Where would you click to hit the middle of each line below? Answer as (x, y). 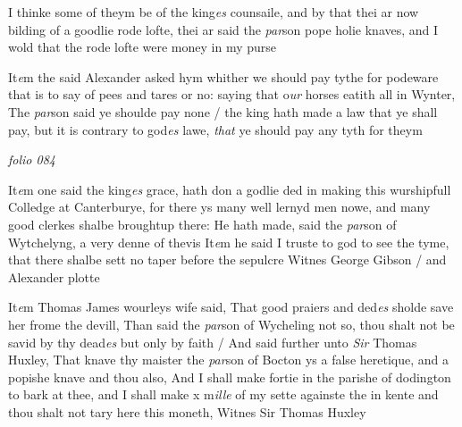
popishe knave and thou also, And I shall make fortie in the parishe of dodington (230, 377)
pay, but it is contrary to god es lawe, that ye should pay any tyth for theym (215, 129)
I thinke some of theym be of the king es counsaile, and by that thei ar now (214, 12)
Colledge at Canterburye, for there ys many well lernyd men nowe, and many (219, 207)
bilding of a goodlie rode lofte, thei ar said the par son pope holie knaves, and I (223, 29)
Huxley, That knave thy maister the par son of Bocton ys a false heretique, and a (228, 360)
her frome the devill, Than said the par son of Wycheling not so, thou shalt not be (231, 324)
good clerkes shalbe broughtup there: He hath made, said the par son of (202, 224)
